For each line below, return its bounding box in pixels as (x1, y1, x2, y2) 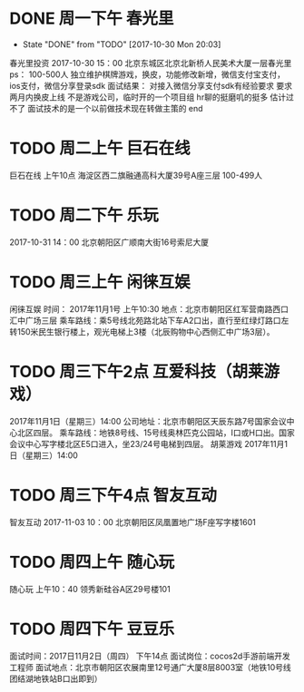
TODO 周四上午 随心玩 (9, 551, 175, 572)
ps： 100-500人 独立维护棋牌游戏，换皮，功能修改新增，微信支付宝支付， (9, 69, 286, 80)
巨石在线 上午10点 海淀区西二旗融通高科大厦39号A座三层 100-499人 (9, 170, 263, 180)
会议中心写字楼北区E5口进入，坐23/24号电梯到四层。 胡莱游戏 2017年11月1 (9, 438, 289, 449)
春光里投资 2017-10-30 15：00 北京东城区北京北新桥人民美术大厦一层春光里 (9, 57, 292, 68)
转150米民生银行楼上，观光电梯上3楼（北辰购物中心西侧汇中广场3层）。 (9, 326, 275, 336)
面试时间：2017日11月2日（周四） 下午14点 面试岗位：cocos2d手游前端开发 (9, 650, 290, 661)
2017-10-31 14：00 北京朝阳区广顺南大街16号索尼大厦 (9, 237, 210, 248)
